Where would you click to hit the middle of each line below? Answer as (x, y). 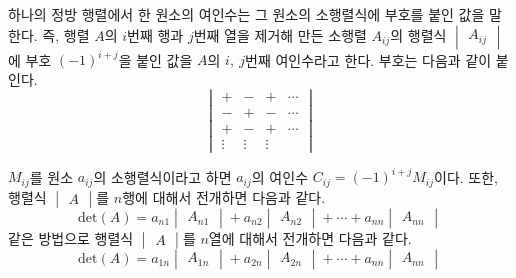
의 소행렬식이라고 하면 (162, 176)
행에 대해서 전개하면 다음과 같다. (224, 196)
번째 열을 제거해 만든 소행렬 (280, 34)
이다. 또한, (466, 176)
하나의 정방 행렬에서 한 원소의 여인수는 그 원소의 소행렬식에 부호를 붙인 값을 (246, 14)
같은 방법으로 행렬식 (71, 237)
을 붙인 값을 (155, 59)
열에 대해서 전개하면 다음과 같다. (310, 237)
